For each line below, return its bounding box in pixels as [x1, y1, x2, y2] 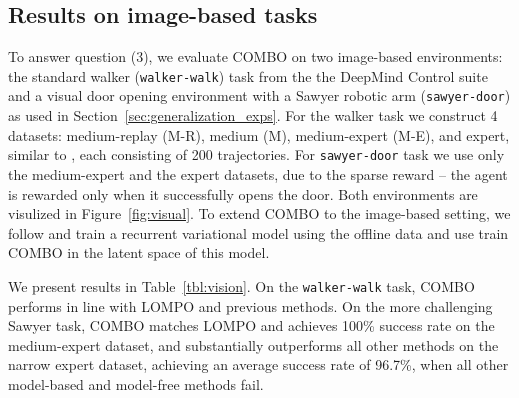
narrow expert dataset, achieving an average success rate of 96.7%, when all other [8, 354, 509, 375]
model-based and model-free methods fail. [8, 373, 264, 394]
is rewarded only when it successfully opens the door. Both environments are [8, 183, 478, 204]
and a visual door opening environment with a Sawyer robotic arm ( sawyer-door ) [8, 85, 511, 106]
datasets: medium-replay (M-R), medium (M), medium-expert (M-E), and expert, [8, 124, 510, 145]
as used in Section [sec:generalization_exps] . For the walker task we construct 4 [8, 105, 498, 126]
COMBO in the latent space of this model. [8, 242, 270, 263]
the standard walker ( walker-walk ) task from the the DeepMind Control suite [8, 65, 488, 86]
